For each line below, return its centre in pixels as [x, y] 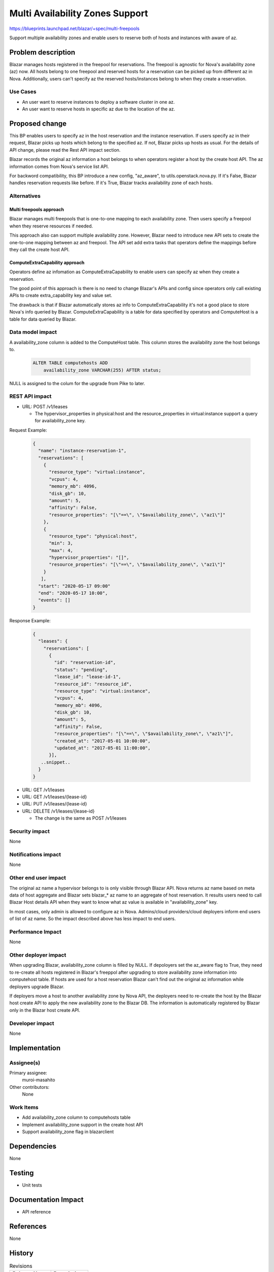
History [22, 1253]
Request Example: [28, 430]
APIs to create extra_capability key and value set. [61, 296]
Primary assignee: [28, 1073]
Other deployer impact [38, 955]
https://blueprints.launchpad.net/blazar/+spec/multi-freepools [74, 28]
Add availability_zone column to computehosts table [76, 1117]
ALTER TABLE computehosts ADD [70, 363]
